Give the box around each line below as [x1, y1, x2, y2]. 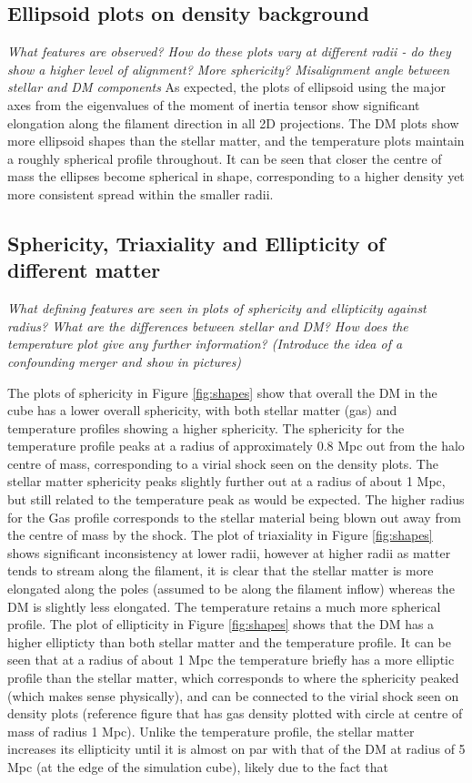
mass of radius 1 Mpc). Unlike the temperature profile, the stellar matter [7, 721, 415, 740]
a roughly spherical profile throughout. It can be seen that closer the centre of [7, 148, 442, 168]
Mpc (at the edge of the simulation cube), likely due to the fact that [7, 757, 388, 776]
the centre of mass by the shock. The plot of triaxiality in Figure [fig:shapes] [7, 525, 433, 544]
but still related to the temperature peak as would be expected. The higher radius [7, 490, 465, 509]
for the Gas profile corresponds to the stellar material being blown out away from [7, 507, 461, 526]
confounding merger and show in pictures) [7, 351, 242, 371]
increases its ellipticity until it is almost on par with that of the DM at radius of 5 [7, 739, 466, 758]
